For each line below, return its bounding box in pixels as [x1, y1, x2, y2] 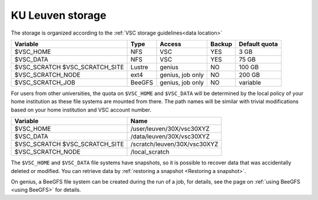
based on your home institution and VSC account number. [11, 106, 151, 113]
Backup [210, 40, 233, 48]
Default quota [238, 40, 278, 48]
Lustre [130, 63, 148, 71]
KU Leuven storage [11, 9, 107, 22]
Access [160, 40, 182, 48]
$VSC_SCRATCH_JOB [14, 78, 76, 86]
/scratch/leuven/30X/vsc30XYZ [130, 140, 218, 148]
